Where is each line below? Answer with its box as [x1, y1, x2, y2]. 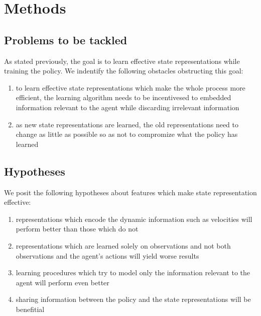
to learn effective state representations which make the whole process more [16, 82, 245, 93]
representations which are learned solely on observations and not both [16, 240, 231, 251]
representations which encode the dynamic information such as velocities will [16, 213, 252, 224]
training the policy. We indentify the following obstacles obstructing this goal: [4, 65, 243, 76]
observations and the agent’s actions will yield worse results [16, 250, 199, 261]
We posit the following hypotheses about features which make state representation [4, 187, 257, 197]
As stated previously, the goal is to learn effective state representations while [4, 55, 240, 66]
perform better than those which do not [16, 223, 139, 234]
